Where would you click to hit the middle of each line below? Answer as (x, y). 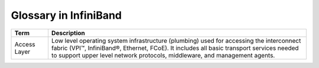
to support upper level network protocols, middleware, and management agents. (163, 55)
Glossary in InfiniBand (66, 15)
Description (68, 33)
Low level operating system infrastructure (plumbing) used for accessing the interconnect (176, 40)
